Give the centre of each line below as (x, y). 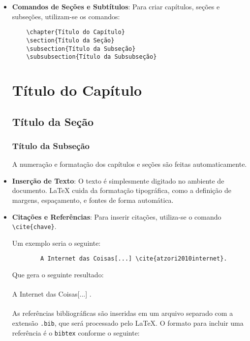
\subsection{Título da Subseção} (81, 49)
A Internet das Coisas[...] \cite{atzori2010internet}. (134, 259)
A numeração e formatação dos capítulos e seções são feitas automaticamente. (129, 164)
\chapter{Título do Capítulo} (76, 32)
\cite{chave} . (34, 226)
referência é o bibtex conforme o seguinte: (76, 332)
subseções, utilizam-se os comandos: (66, 16)
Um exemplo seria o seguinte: (56, 243)
